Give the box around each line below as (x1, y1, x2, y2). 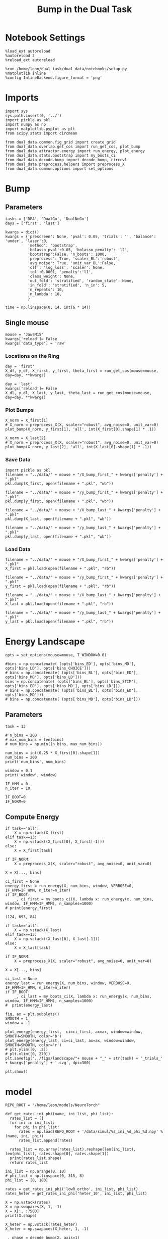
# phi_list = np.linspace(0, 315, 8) (5, 1173, 85, 1178)
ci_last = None (5, 976, 37, 981)
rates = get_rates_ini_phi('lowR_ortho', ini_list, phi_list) (5, 1186, 138, 1192)
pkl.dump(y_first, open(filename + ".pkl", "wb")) (5, 499, 114, 504)
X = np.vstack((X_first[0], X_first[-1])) (14, 839, 105, 844)
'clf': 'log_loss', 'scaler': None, (27, 265, 105, 270)
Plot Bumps (5, 406, 34, 413)
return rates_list (10, 1160, 49, 1165)
